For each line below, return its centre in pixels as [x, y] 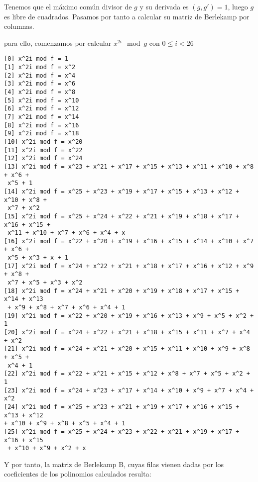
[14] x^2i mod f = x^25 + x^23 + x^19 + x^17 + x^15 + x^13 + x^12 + [122, 191]
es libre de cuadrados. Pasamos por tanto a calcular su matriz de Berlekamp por [127, 16]
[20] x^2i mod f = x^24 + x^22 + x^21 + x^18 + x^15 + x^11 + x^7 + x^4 [127, 333]
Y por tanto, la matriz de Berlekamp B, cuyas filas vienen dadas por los [114, 464]
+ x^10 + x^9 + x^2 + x [47, 448]
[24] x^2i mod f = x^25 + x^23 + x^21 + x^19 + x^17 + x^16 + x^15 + [122, 407]
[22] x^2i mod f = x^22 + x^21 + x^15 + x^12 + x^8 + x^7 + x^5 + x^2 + [127, 374]
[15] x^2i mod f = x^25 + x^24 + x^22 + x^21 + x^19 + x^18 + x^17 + [122, 216]
